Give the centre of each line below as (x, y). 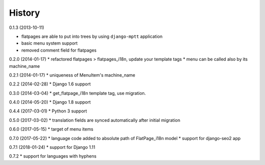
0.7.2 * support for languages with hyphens (53, 156)
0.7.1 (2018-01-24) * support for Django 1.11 (52, 147)
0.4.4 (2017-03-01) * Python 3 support (48, 111)
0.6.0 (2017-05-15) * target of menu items (51, 129)
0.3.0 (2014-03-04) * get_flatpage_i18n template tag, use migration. (78, 93)
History (25, 13)
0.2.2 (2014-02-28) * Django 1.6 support (50, 84)
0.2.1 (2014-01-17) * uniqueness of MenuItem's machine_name (72, 75)
